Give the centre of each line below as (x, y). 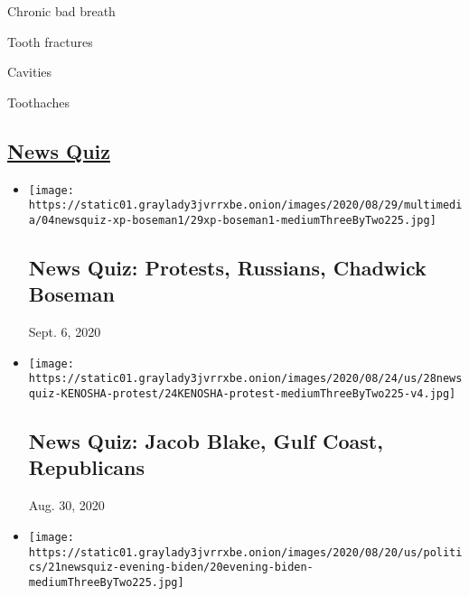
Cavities (30, 72)
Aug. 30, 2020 (66, 505)
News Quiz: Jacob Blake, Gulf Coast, (206, 441)
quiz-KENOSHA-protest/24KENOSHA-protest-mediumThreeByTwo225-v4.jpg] (242, 394)
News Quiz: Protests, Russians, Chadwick (227, 267)
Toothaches (38, 102)
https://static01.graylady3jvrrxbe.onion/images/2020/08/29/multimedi (245, 205)
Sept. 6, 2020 (65, 332)
